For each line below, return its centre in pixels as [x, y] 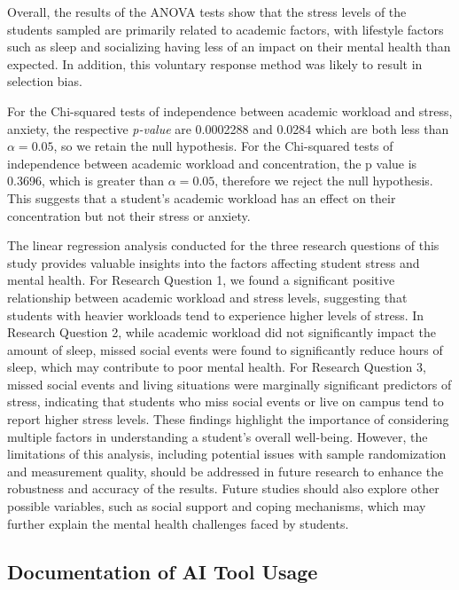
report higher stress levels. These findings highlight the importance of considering [228, 419]
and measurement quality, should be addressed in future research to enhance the [226, 471]
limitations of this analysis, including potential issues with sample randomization [227, 454]
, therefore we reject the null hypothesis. [324, 181]
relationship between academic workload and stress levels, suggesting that [207, 297]
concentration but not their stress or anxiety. [129, 215]
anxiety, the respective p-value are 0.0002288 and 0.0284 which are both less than [228, 128]
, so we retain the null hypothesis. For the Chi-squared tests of [223, 146]
